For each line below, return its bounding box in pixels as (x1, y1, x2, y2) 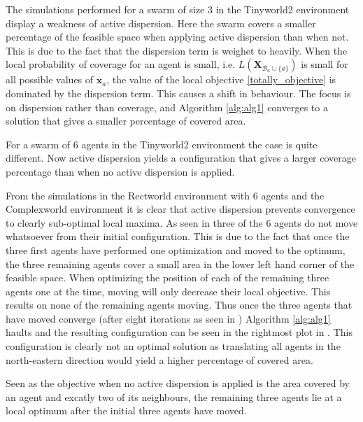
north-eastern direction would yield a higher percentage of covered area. (6, 352, 313, 367)
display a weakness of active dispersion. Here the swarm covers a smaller (6, 15, 316, 30)
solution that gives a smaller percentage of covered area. (6, 113, 246, 128)
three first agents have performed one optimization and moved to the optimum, (6, 242, 346, 257)
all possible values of (6, 72, 94, 87)
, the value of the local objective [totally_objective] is (106, 72, 336, 87)
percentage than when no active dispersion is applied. (6, 164, 235, 178)
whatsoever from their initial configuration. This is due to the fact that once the (6, 229, 350, 244)
